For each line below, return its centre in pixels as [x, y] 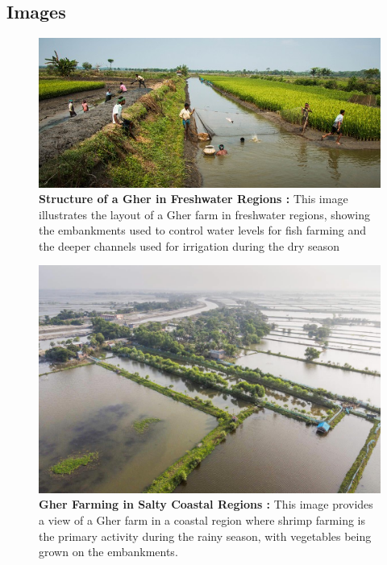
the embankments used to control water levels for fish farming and [203, 230]
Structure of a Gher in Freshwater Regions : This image [193, 199]
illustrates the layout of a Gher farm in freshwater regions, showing [204, 214]
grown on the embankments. [108, 552]
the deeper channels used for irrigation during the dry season [189, 245]
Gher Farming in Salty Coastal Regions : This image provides [206, 504]
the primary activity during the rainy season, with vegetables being [205, 536]
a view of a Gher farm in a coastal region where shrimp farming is [202, 520]
